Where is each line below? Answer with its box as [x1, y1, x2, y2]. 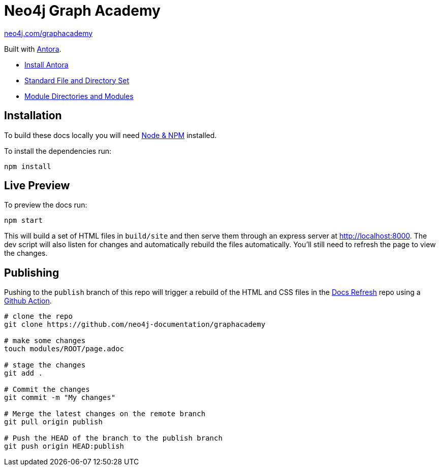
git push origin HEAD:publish [4, 442, 124, 451]
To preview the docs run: [4, 200, 87, 210]
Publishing [4, 266, 59, 279]
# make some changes [4, 337, 86, 345]
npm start [4, 216, 43, 225]
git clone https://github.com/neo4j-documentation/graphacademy [4, 320, 266, 329]
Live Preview [4, 179, 70, 192]
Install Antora [24, 60, 69, 69]
